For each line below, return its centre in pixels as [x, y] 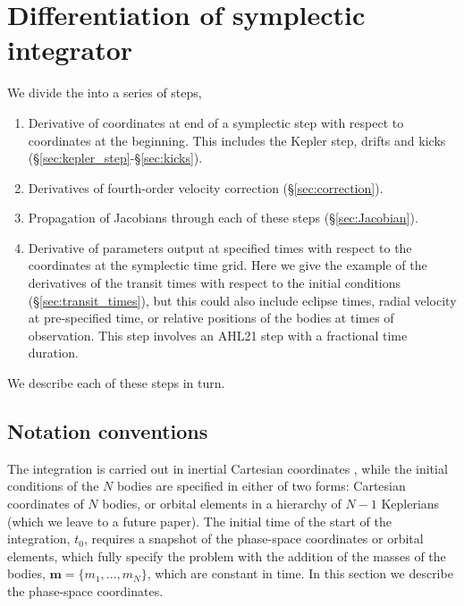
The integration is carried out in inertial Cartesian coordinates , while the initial [228, 468]
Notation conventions [108, 431]
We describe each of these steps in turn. [116, 383]
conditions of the [53, 486]
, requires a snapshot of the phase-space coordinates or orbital [253, 539]
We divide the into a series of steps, [105, 93]
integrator [70, 50]
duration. [53, 353]
